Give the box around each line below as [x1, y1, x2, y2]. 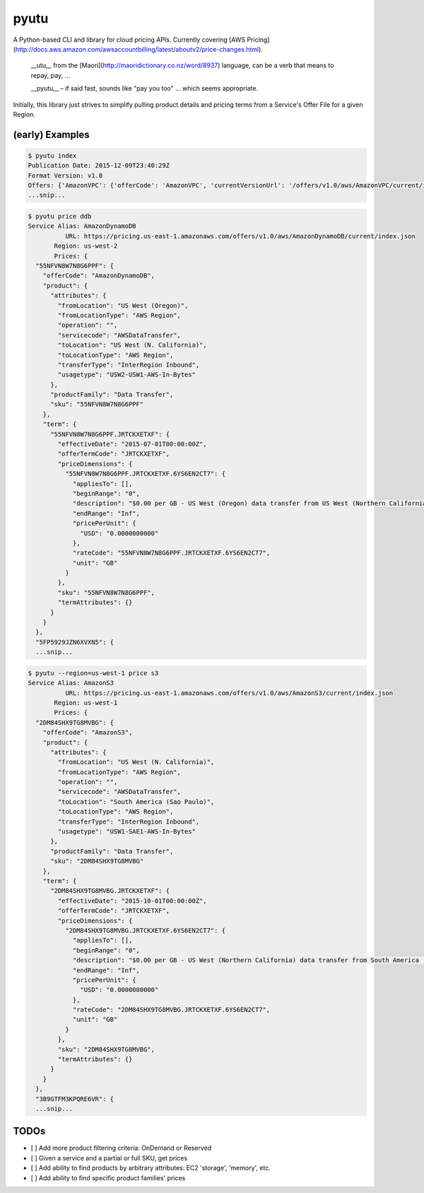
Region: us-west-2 [54, 242, 118, 250]
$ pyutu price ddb [28, 212, 92, 221]
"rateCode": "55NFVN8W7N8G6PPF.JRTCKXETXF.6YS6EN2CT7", [72, 549, 271, 557]
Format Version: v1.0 [28, 171, 103, 180]
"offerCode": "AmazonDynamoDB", [42, 272, 155, 279]
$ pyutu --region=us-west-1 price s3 [28, 669, 159, 677]
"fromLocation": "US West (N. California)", [57, 758, 215, 766]
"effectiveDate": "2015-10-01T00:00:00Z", [57, 897, 208, 905]
